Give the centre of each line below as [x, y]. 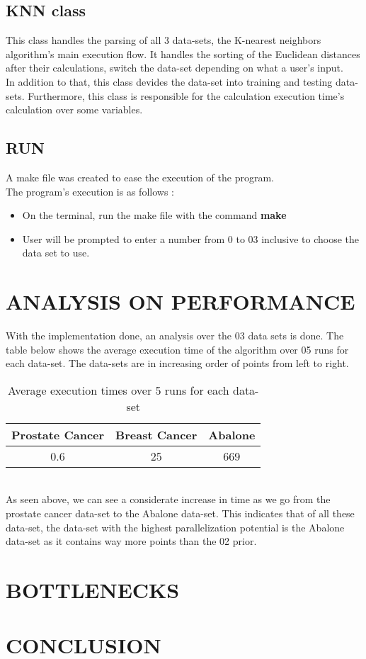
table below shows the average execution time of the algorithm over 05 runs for [177, 349]
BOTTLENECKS [93, 590]
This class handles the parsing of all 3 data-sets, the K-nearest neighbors [164, 40]
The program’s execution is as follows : [90, 191]
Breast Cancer [156, 434]
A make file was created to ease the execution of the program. [140, 177]
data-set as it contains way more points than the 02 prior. [131, 541]
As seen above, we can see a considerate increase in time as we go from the [168, 499]
